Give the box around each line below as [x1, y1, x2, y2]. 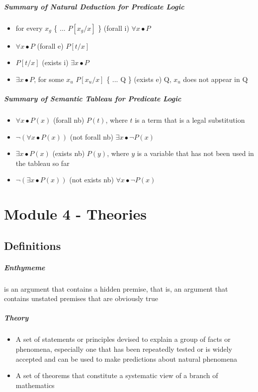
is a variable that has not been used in [137, 148, 254, 158]
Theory [4, 313, 29, 323]
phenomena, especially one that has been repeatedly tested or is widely [15, 343, 232, 354]
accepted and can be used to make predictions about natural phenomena [15, 353, 237, 364]
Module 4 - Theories [4, 204, 147, 224]
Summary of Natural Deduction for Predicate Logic [4, 1, 184, 11]
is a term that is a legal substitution [135, 114, 245, 125]
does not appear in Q [183, 74, 248, 84]
